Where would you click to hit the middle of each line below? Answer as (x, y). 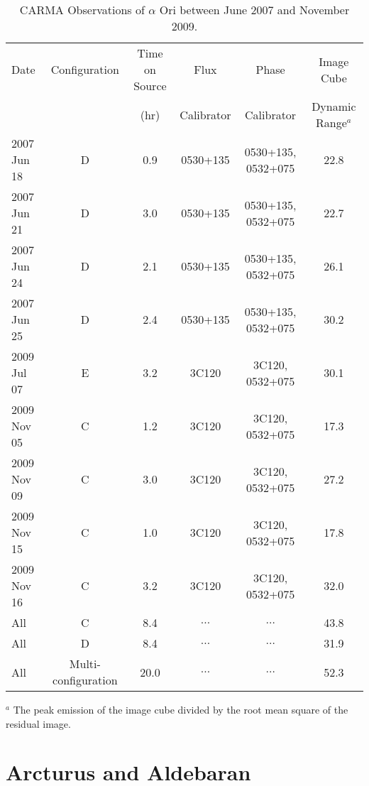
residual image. (38, 723)
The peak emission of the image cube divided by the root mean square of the (181, 709)
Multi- (85, 664)
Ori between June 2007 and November (254, 10)
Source (150, 86)
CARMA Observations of (82, 10)
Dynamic (334, 106)
